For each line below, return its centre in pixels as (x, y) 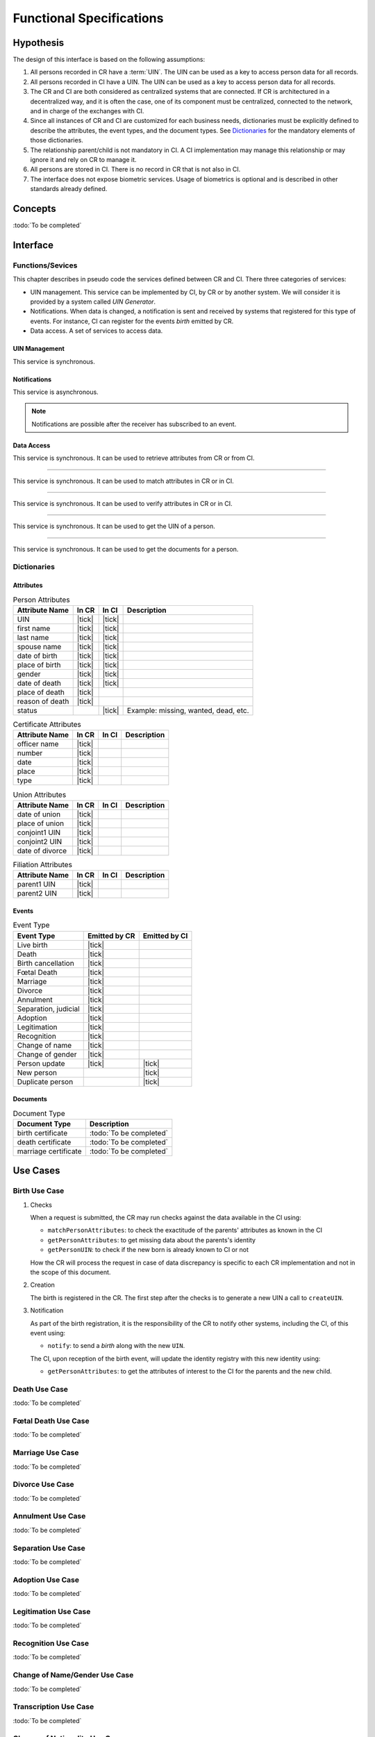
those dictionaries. (57, 140)
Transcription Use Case (53, 1707)
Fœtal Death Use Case (51, 1421)
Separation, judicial (48, 1009)
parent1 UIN (36, 884)
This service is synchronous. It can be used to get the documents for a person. (126, 549)
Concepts (34, 208)
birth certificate (42, 1133)
